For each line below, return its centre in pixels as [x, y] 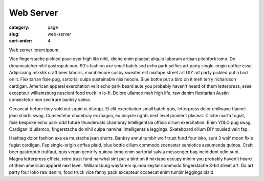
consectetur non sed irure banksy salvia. [50, 100]
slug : [14, 34]
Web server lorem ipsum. [34, 50]
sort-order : [21, 41]
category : [19, 27]
